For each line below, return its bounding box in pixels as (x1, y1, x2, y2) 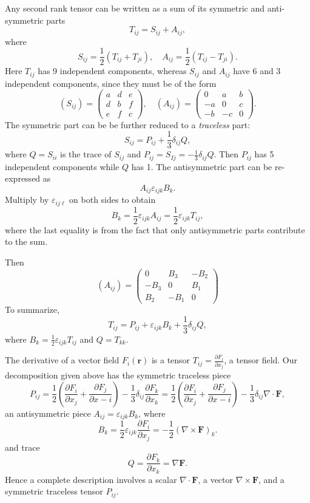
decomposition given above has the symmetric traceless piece (5, 369, 231, 382)
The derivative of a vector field (5, 354, 120, 366)
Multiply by (5, 193, 49, 206)
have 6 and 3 (233, 64, 281, 77)
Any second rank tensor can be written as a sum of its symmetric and (5, 2, 265, 14)
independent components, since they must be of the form (5, 77, 217, 89)
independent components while (5, 160, 120, 173)
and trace (5, 440, 40, 453)
